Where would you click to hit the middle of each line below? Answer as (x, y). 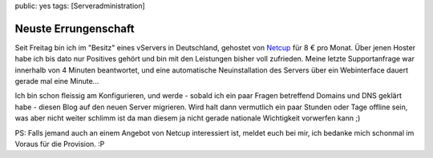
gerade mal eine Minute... (57, 81)
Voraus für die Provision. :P (60, 144)
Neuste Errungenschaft (75, 28)
